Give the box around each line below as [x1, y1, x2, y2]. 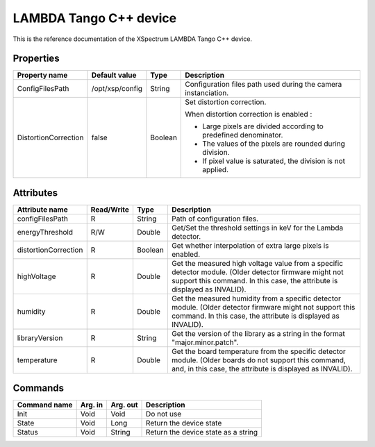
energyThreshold [17, 227, 73, 237]
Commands [12, 382, 65, 394]
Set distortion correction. [185, 97, 267, 107]
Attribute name [17, 205, 69, 214]
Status [17, 428, 38, 437]
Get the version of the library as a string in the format [171, 328, 345, 338]
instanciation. [185, 88, 229, 98]
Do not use [146, 410, 182, 419]
